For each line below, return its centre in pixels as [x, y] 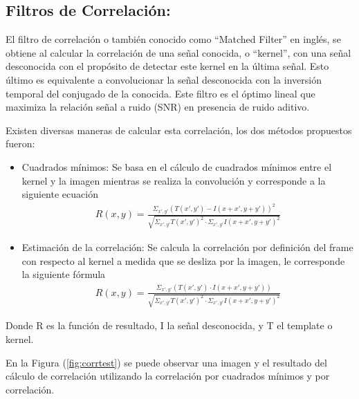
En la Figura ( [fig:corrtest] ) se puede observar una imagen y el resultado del [166, 362]
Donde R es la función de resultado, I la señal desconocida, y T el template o [169, 325]
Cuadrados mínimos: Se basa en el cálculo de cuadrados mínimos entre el [177, 166]
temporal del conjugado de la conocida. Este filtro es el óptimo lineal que [160, 93]
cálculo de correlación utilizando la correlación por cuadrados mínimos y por [168, 376]
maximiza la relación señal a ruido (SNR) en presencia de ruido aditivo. [158, 107]
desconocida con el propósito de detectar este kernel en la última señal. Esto [167, 66]
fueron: [20, 143]
